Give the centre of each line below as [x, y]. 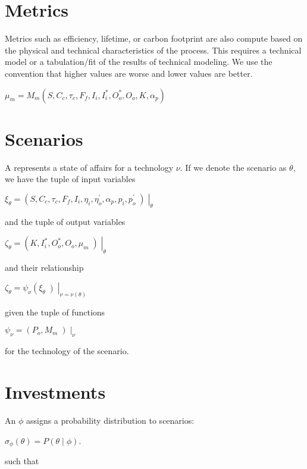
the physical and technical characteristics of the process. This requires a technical [153, 50]
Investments [55, 392]
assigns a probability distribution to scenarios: [110, 420]
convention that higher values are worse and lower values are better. [129, 73]
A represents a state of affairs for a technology [89, 167]
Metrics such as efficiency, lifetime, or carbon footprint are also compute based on [154, 38]
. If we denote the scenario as [233, 167]
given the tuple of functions [55, 312]
